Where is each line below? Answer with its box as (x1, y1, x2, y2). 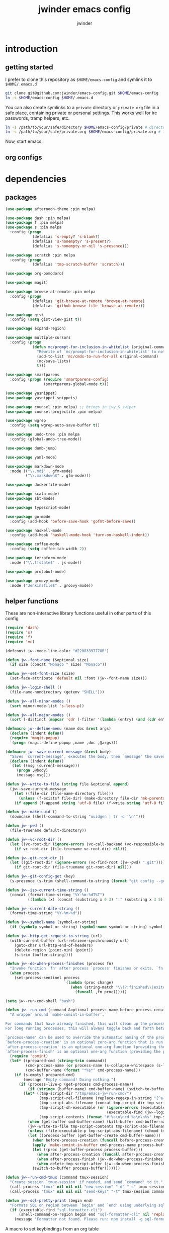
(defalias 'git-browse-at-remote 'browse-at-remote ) (32, 298, 145, 304)
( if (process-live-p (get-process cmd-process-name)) (18, 1082, 134, 1087)
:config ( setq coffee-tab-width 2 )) (10, 547, 87, 552)
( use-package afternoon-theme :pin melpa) (5, 206, 96, 212)
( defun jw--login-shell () (5, 685, 62, 690)
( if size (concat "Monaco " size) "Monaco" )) (10, 662, 107, 667)
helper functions (5, 597, 59, 605)
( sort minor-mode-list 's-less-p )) (10, 703, 84, 709)
